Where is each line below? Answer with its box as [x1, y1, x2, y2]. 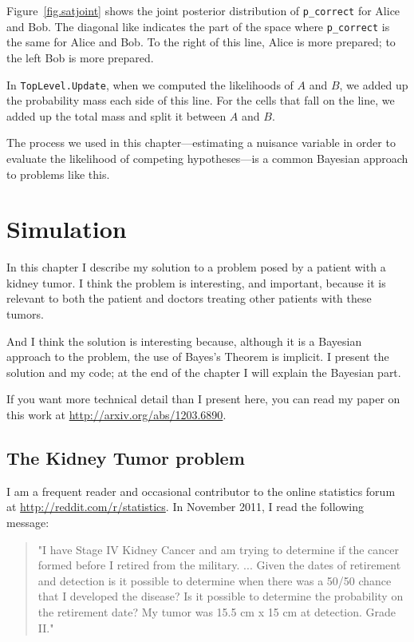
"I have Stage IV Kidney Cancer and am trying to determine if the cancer [37, 541, 399, 557]
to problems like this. [6, 165, 110, 182]
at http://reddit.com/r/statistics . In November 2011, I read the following [6, 498, 365, 515]
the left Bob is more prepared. [6, 49, 154, 65]
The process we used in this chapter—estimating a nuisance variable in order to [6, 134, 396, 151]
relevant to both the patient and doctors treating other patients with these [6, 290, 372, 307]
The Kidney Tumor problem [6, 445, 245, 470]
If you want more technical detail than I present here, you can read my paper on [6, 390, 400, 407]
